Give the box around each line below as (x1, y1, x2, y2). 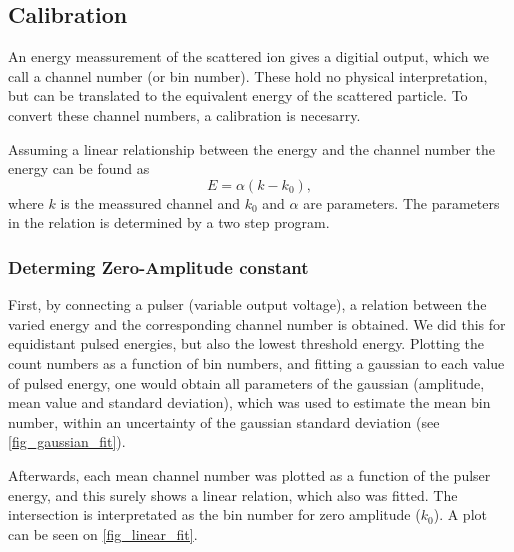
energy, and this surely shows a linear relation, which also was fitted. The (8, 484, 458, 505)
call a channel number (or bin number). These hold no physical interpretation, (8, 65, 488, 86)
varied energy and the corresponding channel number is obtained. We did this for (8, 313, 506, 334)
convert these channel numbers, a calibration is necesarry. (8, 104, 361, 125)
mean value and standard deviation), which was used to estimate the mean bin (8, 392, 491, 413)
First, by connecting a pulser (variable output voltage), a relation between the (8, 294, 487, 315)
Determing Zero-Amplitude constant (8, 254, 309, 279)
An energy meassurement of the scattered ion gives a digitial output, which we (8, 46, 490, 67)
